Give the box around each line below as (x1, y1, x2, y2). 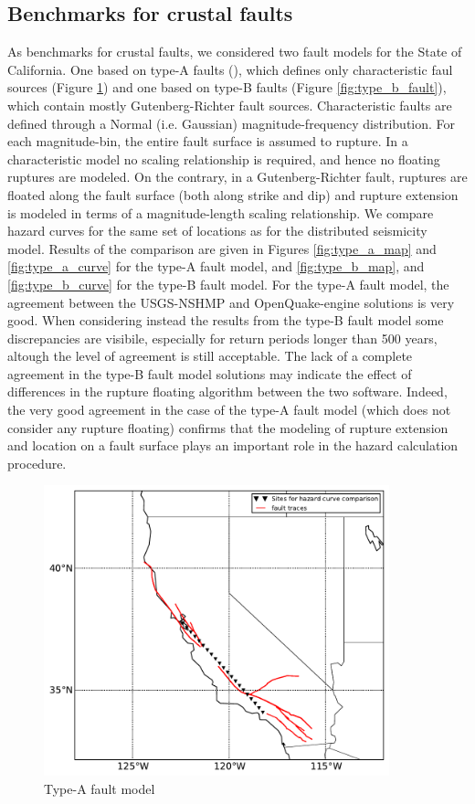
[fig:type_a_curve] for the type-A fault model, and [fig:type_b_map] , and (7, 257, 425, 276)
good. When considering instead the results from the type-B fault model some (7, 311, 444, 330)
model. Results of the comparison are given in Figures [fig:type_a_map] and (7, 238, 437, 258)
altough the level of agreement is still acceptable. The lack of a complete (7, 346, 413, 365)
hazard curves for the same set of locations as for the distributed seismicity (7, 221, 427, 240)
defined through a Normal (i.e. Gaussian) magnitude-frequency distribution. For (7, 113, 456, 132)
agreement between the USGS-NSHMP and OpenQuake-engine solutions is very (7, 292, 455, 312)
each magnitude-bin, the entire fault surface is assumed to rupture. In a (7, 132, 408, 151)
